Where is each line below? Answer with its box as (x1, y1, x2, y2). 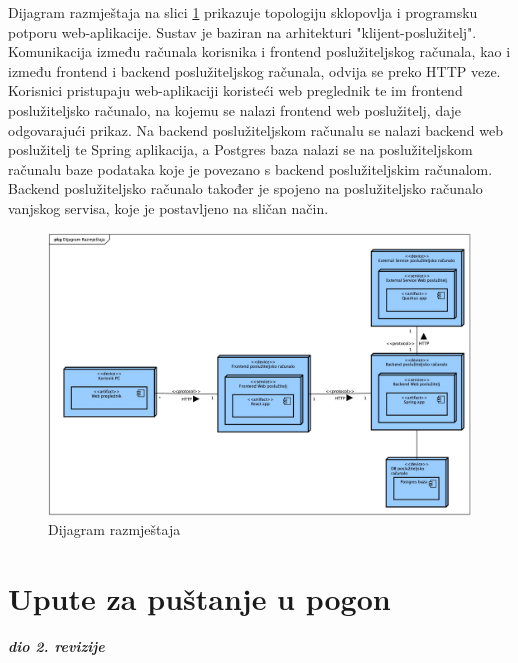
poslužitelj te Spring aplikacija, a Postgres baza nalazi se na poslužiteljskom (8, 139, 473, 160)
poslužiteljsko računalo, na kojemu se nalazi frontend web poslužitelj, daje (8, 99, 462, 120)
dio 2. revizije (8, 636, 105, 657)
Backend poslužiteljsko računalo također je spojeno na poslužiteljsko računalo (8, 178, 483, 199)
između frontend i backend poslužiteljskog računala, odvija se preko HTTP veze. (8, 60, 501, 81)
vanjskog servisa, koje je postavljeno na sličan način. (8, 197, 329, 218)
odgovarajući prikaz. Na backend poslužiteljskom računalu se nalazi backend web (8, 119, 504, 140)
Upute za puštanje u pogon (8, 578, 391, 619)
